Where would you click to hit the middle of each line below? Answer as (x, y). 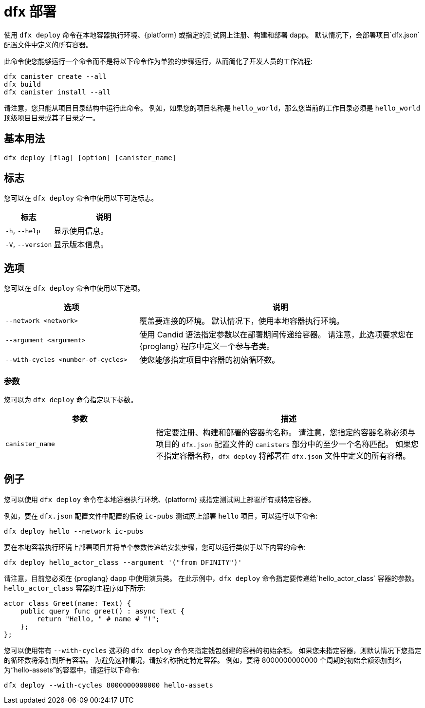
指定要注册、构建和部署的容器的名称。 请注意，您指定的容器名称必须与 (286, 433)
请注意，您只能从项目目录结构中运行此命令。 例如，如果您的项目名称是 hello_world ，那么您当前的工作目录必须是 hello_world (212, 108)
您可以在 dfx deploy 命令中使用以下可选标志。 (81, 198)
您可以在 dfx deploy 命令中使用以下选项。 (74, 288)
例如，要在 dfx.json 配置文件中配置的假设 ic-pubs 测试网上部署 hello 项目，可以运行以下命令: (161, 516)
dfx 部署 (30, 12)
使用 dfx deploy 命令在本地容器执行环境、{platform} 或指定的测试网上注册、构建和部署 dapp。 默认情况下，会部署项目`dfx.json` (212, 35)
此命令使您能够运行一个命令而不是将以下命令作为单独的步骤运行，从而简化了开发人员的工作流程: (158, 61)
